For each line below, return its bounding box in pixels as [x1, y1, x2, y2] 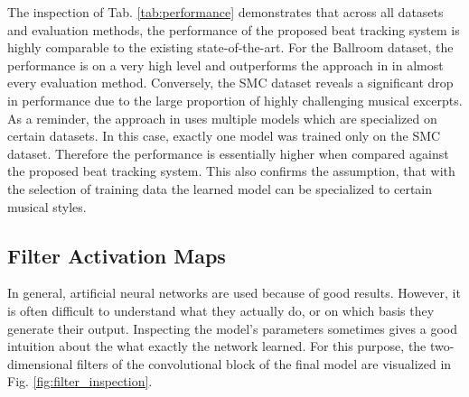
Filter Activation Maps [7, 241, 226, 269]
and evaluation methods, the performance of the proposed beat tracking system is [7, 20, 460, 39]
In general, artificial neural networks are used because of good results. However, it [7, 283, 461, 302]
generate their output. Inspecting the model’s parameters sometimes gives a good [7, 319, 457, 337]
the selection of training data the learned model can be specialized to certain [7, 179, 433, 198]
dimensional [7, 354, 73, 373]
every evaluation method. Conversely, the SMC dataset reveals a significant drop [7, 73, 454, 92]
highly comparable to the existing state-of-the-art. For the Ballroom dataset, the [7, 38, 454, 57]
